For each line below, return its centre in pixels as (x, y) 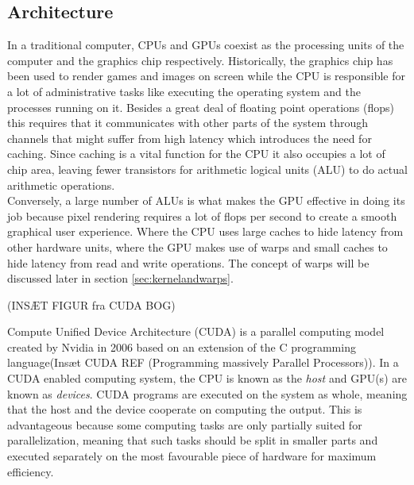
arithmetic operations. (61, 185)
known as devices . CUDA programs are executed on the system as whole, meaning (207, 393)
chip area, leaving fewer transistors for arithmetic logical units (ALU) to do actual (207, 169)
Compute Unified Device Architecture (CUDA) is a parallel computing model (196, 331)
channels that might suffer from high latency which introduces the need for (190, 138)
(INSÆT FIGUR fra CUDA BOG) (91, 304)
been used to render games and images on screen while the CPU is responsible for (206, 76)
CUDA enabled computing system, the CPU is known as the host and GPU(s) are (207, 378)
